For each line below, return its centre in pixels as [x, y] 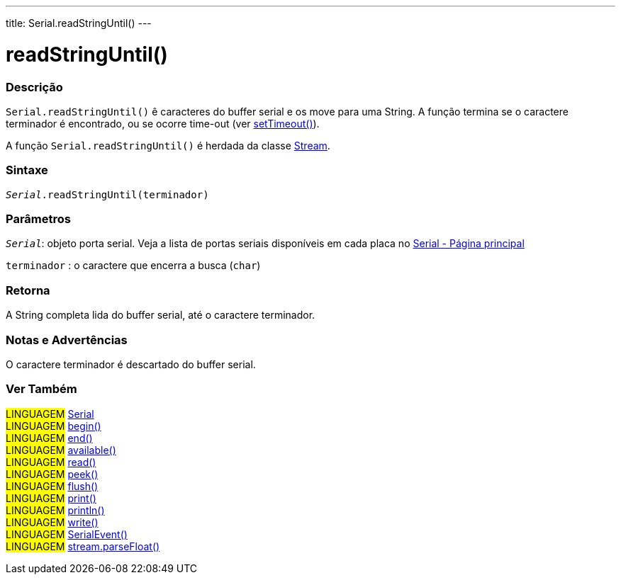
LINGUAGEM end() [49, 438]
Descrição [34, 87]
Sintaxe [27, 170]
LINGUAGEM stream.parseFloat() [83, 546]
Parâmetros [38, 219]
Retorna [28, 290]
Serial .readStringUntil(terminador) [107, 194]
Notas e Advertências [67, 340]
